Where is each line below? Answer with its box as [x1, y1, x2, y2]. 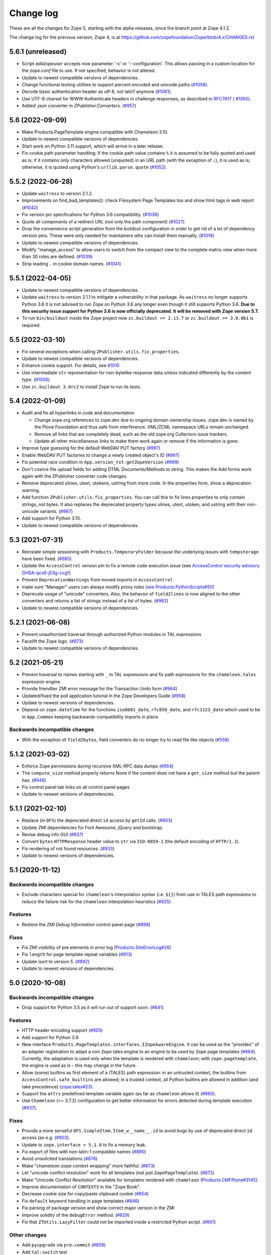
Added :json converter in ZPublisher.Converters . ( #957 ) [22, 103, 137, 109]
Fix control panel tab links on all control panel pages [22, 784, 130, 790]
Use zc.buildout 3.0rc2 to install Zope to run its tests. [22, 384, 142, 390]
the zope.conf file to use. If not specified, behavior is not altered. [22, 68, 156, 74]
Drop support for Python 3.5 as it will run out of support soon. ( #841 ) [22, 1005, 164, 1011]
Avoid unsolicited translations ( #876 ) [22, 1156, 98, 1162]
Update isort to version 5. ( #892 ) [22, 958, 90, 964]
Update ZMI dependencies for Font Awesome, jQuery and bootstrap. [22, 824, 164, 830]
